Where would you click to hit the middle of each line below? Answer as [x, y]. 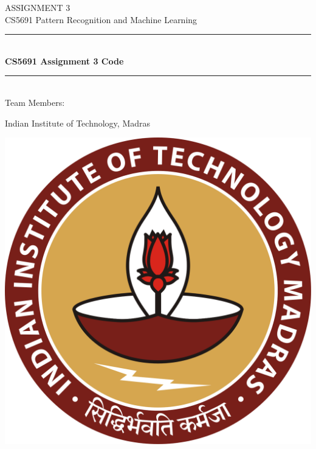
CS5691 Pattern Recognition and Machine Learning [101, 19]
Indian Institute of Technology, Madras [78, 123]
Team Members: [35, 102]
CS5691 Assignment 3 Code [64, 61]
